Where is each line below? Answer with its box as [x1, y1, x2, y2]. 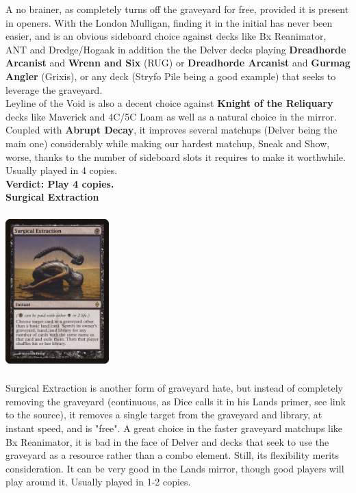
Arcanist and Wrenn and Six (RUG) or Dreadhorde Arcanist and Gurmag [5, 55, 351, 70]
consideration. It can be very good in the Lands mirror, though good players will [5, 461, 344, 475]
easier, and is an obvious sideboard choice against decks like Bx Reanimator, [5, 29, 327, 43]
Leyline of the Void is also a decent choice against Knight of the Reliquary [5, 96, 333, 110]
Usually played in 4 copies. [5, 163, 118, 177]
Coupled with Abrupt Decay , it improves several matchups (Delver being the [5, 123, 338, 137]
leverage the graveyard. [5, 82, 103, 97]
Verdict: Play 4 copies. [5, 176, 114, 190]
